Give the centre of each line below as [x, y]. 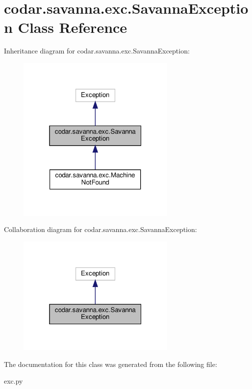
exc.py [13, 380]
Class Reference [73, 27]
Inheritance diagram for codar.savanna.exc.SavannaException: [97, 51]
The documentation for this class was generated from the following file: [111, 364]
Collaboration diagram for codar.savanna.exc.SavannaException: [101, 229]
